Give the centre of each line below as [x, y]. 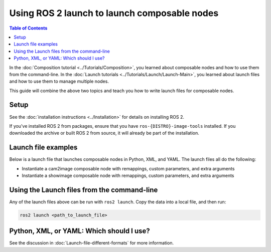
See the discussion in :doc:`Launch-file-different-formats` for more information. [92, 243]
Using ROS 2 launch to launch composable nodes [114, 13]
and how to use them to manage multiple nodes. [59, 81]
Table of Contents [28, 28]
